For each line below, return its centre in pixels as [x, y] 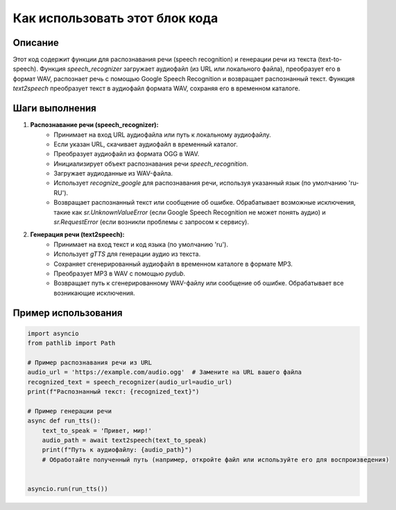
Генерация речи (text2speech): [77, 235]
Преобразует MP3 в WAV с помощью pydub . [120, 273]
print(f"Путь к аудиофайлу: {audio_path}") [117, 450]
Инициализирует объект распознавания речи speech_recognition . [151, 164]
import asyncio [53, 333]
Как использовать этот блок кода [115, 18]
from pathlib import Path [71, 343]
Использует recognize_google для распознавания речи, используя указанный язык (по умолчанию [200, 183]
